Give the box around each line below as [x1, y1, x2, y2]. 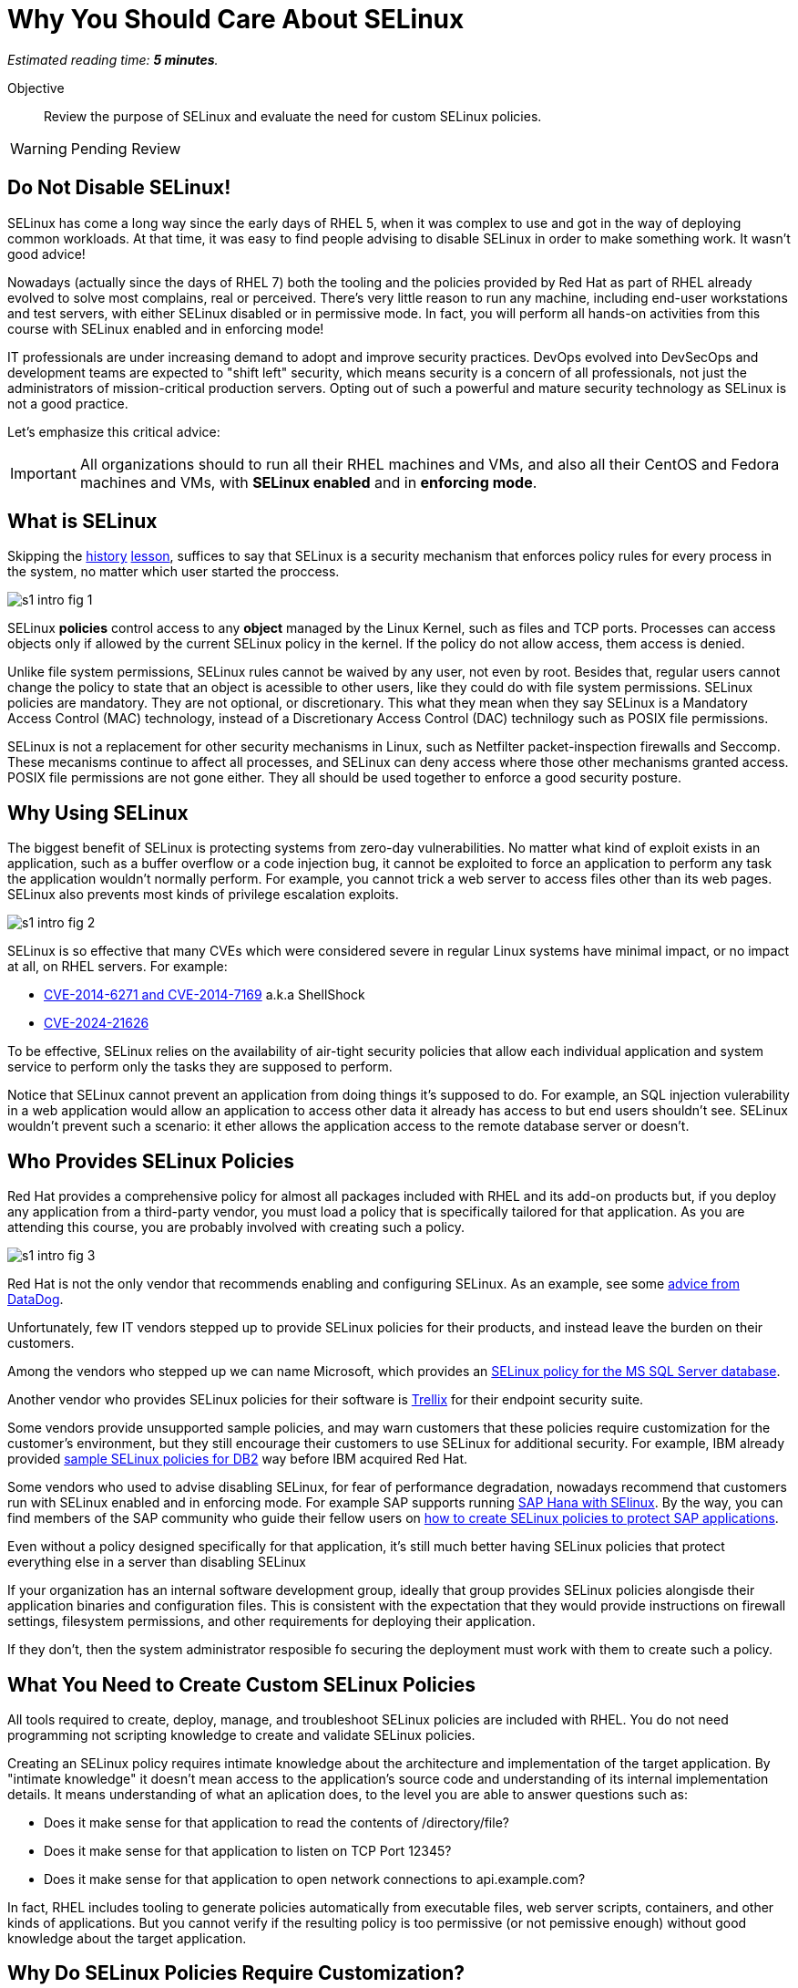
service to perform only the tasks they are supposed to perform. [7, 1059, 393, 1075]
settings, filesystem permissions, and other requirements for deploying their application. [7, 1613, 536, 1630]
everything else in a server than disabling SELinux [7, 1554, 306, 1570]
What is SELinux [7, 510, 158, 533]
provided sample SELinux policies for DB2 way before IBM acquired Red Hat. [7, 1451, 468, 1467]
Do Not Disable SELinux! [7, 176, 231, 200]
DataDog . [7, 1291, 64, 1308]
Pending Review [70, 139, 181, 158]
